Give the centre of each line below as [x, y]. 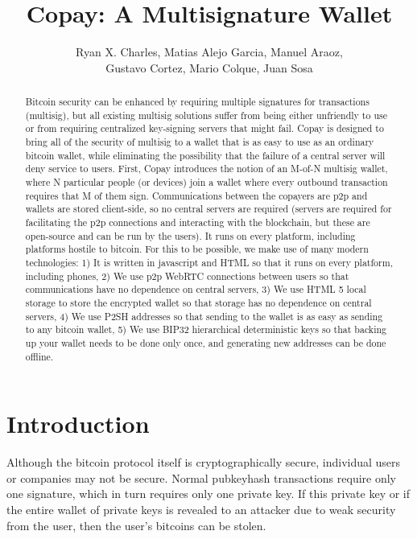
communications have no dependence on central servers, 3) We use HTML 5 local [196, 289]
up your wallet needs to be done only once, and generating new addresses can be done [206, 342]
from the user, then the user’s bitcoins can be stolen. [136, 525]
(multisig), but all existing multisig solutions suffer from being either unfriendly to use [206, 115]
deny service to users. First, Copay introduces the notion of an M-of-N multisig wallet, [206, 169]
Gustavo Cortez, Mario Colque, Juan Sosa [209, 67]
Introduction [78, 424]
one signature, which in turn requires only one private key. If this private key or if [208, 494]
